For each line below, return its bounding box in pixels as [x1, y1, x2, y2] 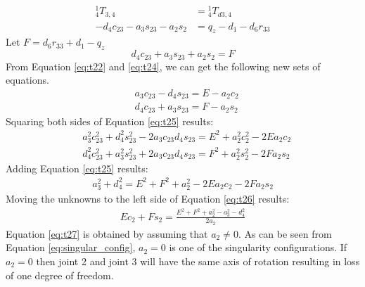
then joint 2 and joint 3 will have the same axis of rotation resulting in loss [36, 253, 360, 268]
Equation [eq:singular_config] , [6, 240, 136, 255]
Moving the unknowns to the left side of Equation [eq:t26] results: [6, 191, 290, 206]
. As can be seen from [238, 226, 332, 241]
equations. [6, 72, 49, 87]
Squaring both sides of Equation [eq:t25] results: [6, 113, 214, 128]
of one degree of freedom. [6, 267, 114, 282]
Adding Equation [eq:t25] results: [6, 160, 148, 175]
